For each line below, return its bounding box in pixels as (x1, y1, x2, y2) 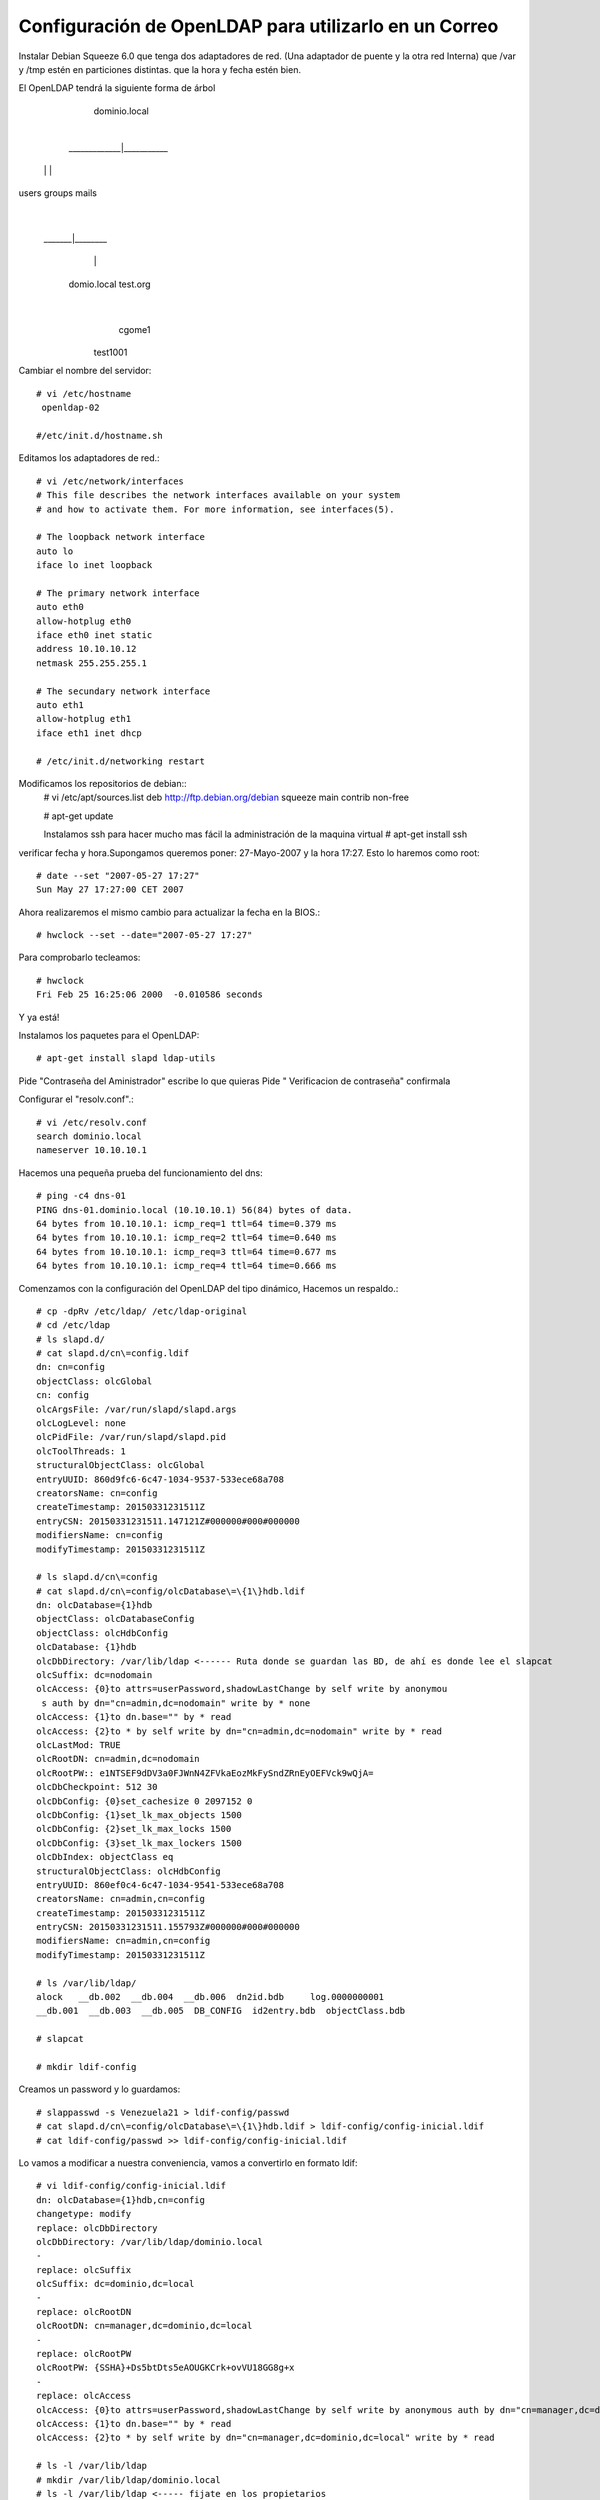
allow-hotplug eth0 (36, 615, 132, 627)
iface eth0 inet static (36, 630, 153, 641)
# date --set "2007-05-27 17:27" (36, 870, 200, 881)
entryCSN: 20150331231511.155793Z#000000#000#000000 (36, 1921, 300, 1933)
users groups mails (18, 187, 97, 199)
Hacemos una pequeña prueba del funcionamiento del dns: (18, 1166, 264, 1179)
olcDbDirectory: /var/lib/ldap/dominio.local (36, 2236, 264, 2247)
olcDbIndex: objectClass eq (36, 1851, 174, 1863)
